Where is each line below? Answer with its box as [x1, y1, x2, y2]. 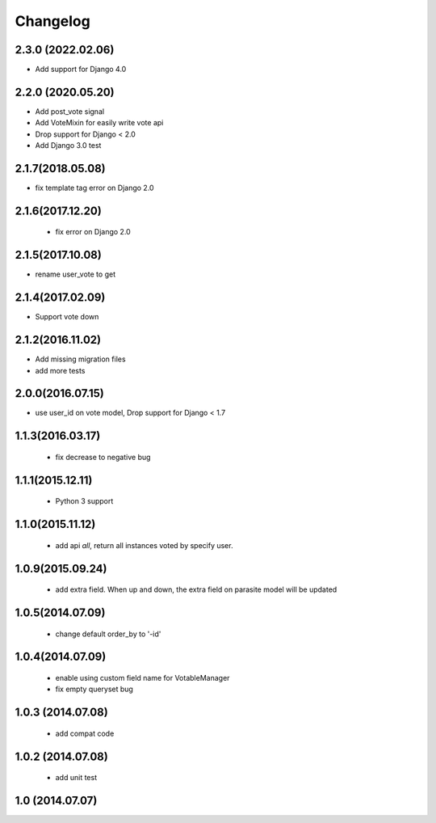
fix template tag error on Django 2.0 [35, 183, 154, 193]
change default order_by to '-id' [55, 629, 161, 639]
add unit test [55, 773, 97, 783]
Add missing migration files [35, 354, 126, 364]
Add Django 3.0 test [35, 141, 102, 150]
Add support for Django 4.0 [35, 65, 127, 74]
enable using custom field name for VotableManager [55, 673, 230, 682]
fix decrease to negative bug [55, 452, 151, 462]
